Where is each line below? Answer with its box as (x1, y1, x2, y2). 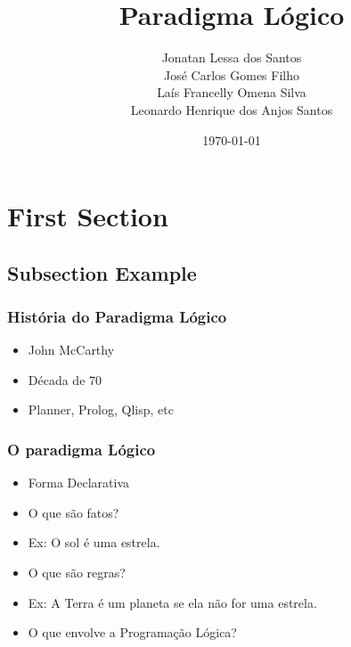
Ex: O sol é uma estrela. (28, 533, 160, 552)
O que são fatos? (28, 503, 119, 521)
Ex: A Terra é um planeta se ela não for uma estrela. (28, 593, 317, 611)
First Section (7, 198, 168, 234)
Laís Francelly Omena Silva (157, 83, 306, 102)
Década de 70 (28, 370, 102, 389)
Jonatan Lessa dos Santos (161, 48, 302, 67)
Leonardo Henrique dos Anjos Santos (130, 100, 333, 119)
